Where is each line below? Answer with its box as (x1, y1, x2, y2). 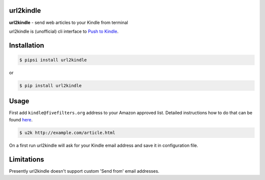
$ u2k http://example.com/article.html (19, 130, 115, 135)
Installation (9, 41, 44, 49)
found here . (9, 116, 33, 122)
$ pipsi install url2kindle (19, 57, 87, 63)
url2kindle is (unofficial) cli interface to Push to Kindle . (9, 28, 119, 34)
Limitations (9, 155, 44, 163)
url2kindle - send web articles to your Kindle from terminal (9, 20, 129, 25)
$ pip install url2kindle (19, 83, 82, 88)
